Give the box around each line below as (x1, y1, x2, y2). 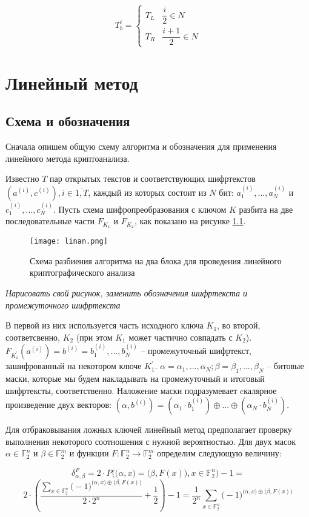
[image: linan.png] (30, 237, 108, 246)
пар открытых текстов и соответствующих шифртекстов (50, 172, 256, 185)
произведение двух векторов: (5, 398, 111, 411)
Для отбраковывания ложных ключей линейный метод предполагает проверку (5, 423, 292, 436)
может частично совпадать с (128, 330, 233, 343)
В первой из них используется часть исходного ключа (5, 319, 204, 332)
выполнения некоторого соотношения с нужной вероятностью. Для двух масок (5, 435, 296, 447)
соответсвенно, (5, 330, 61, 343)
